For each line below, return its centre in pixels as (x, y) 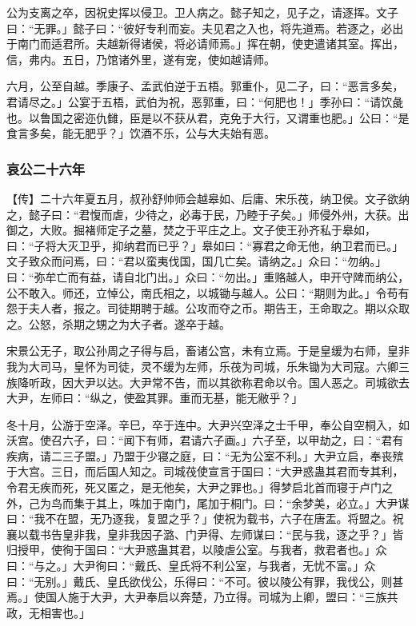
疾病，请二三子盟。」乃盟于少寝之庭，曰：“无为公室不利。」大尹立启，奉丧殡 (205, 455)
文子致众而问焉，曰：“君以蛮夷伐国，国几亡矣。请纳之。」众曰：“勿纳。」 (197, 261)
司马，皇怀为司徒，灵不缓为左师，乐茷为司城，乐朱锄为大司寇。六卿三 (224, 366)
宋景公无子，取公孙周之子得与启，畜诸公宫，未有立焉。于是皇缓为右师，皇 (202, 351)
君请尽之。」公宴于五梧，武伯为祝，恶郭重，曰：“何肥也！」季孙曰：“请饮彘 (205, 101)
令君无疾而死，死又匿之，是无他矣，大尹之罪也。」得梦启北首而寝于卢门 (194, 487)
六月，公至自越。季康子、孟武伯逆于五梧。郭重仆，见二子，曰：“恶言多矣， (205, 86)
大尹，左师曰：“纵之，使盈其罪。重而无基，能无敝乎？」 (155, 398)
